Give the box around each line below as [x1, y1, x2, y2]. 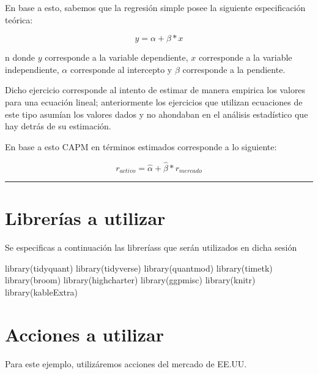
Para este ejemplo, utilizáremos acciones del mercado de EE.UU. [5, 357, 247, 370]
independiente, [5, 63, 59, 75]
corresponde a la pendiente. [182, 63, 286, 75]
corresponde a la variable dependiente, [45, 51, 188, 64]
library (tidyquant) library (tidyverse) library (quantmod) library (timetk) [5, 261, 273, 274]
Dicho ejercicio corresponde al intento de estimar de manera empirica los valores [5, 83, 306, 96]
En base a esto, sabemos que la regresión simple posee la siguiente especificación [5, 1, 306, 13]
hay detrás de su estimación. [5, 120, 111, 132]
